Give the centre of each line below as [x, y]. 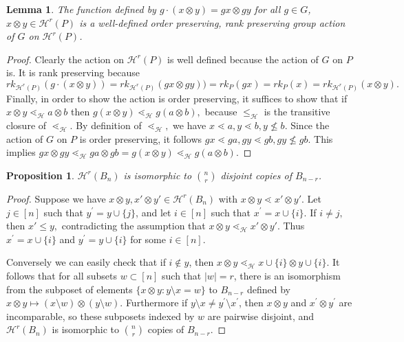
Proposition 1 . [40, 175]
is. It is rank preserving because [73, 72]
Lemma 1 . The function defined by [81, 9]
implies [21, 152]
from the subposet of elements [70, 289]
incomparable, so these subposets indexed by [100, 316]
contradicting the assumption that [134, 226]
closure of [26, 125]
